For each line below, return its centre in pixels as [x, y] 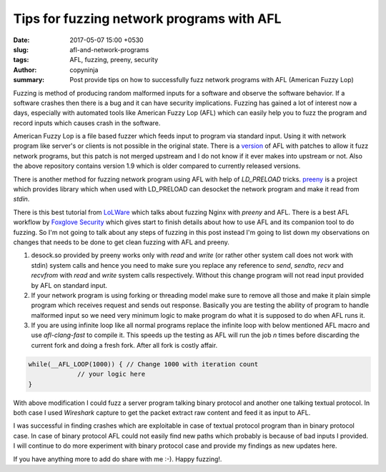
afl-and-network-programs [109, 49]
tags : [21, 60]
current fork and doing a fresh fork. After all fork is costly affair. [124, 345]
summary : [29, 80]
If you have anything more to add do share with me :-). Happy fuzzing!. [118, 459]
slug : [21, 49]
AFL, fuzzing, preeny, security [114, 60]
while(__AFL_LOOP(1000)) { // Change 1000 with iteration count [143, 364]
